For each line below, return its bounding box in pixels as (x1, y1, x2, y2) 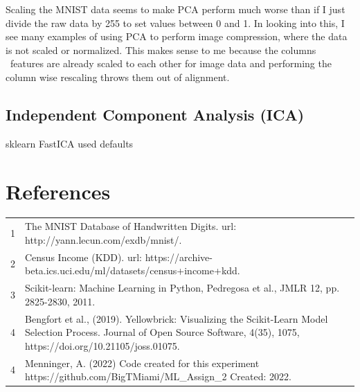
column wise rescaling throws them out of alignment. (6, 69, 230, 84)
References (6, 177, 111, 205)
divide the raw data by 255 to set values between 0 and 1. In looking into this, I (6, 15, 345, 30)
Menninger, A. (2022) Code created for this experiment (25, 355, 260, 370)
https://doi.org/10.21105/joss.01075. (25, 338, 180, 353)
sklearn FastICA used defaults (6, 136, 134, 150)
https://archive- (145, 249, 213, 264)
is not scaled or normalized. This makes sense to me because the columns (6, 42, 316, 57)
